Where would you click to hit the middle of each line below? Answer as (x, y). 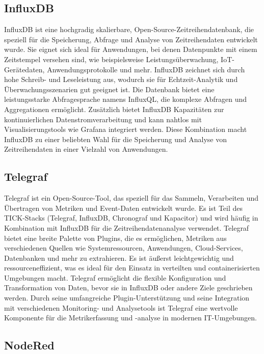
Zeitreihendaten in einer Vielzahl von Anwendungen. (86, 149)
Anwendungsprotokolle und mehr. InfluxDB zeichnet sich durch (146, 69)
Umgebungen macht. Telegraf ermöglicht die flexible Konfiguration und (115, 277)
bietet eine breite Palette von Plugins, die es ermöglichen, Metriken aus (115, 238)
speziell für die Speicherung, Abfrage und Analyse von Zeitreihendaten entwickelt (131, 39)
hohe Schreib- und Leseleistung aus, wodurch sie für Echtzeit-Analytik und (121, 79)
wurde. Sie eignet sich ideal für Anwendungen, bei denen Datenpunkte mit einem (131, 49)
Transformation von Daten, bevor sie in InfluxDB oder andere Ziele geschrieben (128, 288)
